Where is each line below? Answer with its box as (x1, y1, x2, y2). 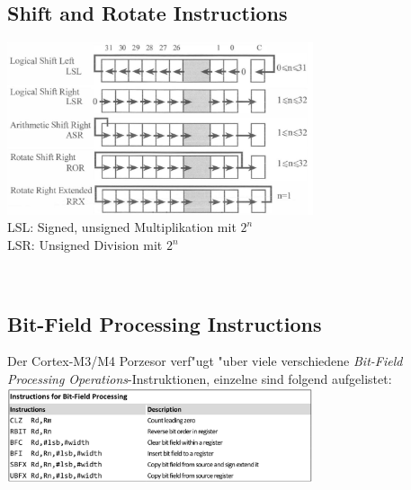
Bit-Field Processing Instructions (7, 309, 322, 337)
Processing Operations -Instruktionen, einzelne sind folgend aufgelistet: (7, 370, 392, 388)
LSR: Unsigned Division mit (7, 236, 163, 254)
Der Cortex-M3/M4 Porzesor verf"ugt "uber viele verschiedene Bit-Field (7, 352, 403, 370)
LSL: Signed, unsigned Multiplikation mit (7, 218, 237, 236)
